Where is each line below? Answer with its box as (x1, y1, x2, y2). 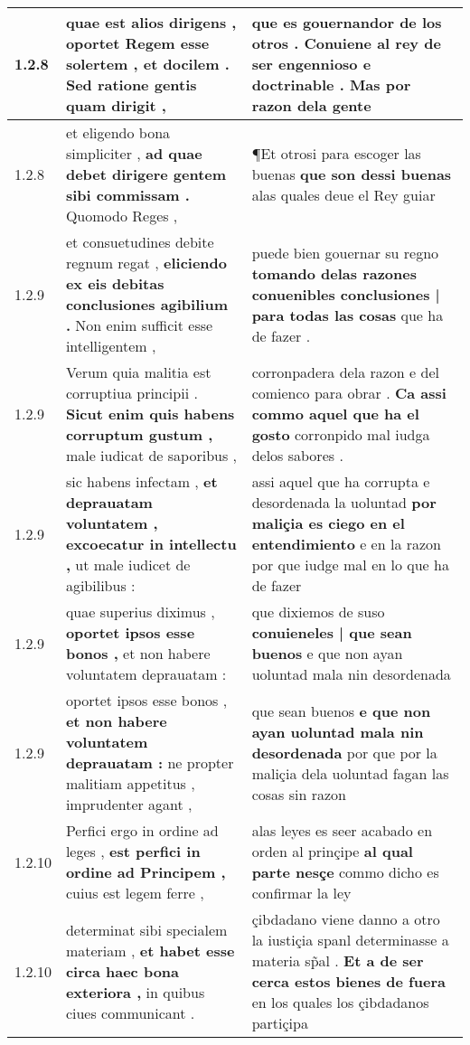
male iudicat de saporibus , (65, 445, 238, 466)
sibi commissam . (65, 184, 190, 205)
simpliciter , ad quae (65, 143, 202, 164)
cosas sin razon (251, 783, 346, 805)
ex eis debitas (65, 273, 164, 294)
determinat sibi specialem (65, 918, 228, 940)
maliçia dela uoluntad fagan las (251, 762, 449, 784)
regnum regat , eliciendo (65, 252, 228, 273)
